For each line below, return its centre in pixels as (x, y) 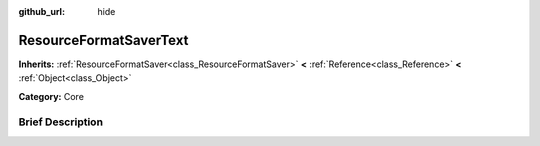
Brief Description (61, 122)
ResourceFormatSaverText (103, 40)
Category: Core (51, 96)
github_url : (41, 11)
